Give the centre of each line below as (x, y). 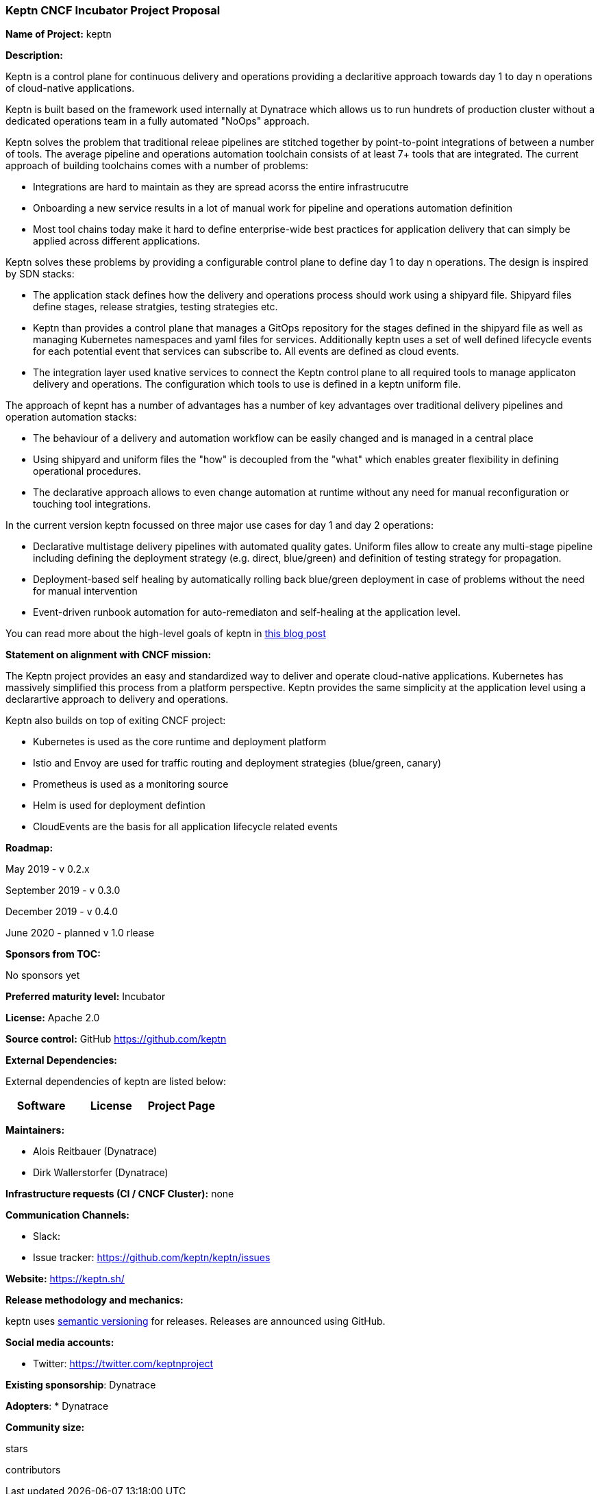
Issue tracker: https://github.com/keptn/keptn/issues (152, 1258)
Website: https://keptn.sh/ (65, 1279)
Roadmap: (29, 848)
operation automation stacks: (71, 417)
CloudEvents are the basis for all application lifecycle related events (185, 827)
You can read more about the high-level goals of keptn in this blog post (166, 634)
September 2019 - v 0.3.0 (63, 891)
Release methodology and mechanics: (95, 1300)
